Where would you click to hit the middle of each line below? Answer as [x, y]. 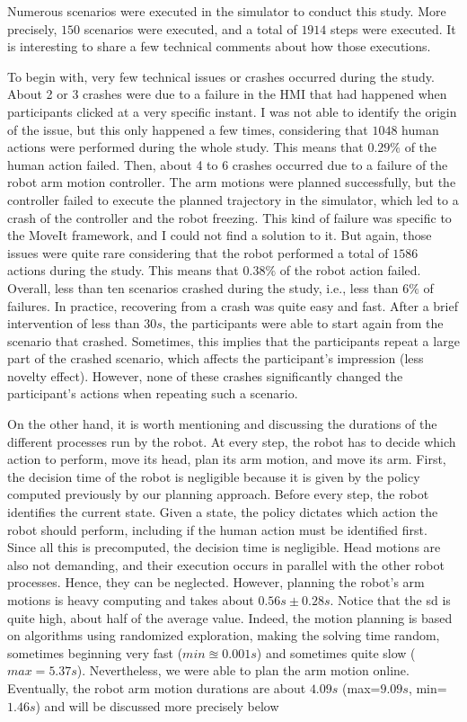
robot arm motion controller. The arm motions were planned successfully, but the [232, 182]
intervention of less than [74, 323]
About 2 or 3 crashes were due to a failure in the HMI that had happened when [227, 94]
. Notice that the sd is [390, 600]
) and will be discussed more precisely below [157, 705]
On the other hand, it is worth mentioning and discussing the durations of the [222, 424]
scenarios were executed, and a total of [190, 28]
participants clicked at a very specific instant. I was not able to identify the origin [232, 111]
